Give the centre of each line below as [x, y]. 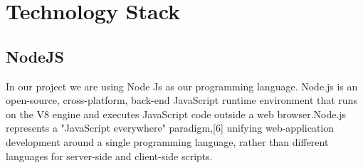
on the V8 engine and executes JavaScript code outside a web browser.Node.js [176, 114]
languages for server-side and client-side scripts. [109, 156]
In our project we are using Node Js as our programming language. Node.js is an [182, 86]
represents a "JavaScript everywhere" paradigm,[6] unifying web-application [170, 128]
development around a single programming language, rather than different [167, 141]
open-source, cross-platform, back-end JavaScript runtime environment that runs [181, 100]
